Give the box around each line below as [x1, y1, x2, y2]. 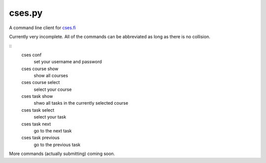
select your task [33, 114, 66, 120]
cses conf [21, 52, 42, 58]
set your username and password [33, 59, 102, 65]
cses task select [21, 107, 55, 113]
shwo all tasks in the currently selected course [33, 100, 129, 106]
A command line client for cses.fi [9, 25, 76, 31]
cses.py [9, 7, 43, 18]
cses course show [21, 66, 59, 72]
